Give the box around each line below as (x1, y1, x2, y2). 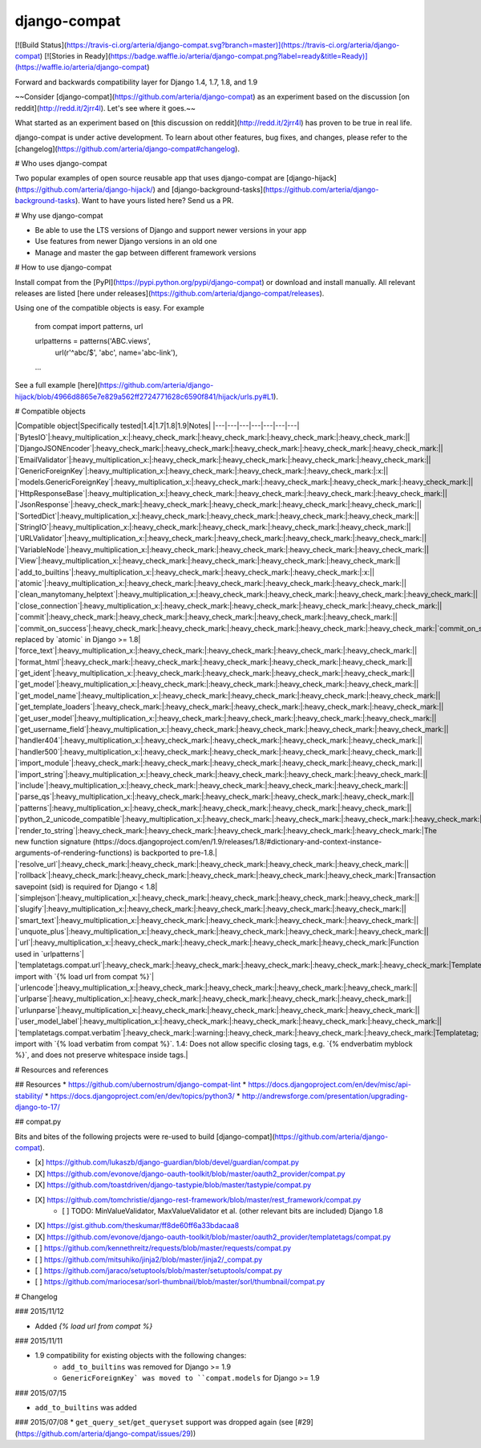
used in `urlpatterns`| (14, 949, 84, 958)
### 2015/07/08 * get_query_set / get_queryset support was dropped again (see (14, 1417, 293, 1427)
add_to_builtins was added (34, 1402, 137, 1412)
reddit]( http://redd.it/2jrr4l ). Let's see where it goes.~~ (14, 103, 196, 112)
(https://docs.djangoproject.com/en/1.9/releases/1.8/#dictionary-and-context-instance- (92, 836, 382, 846)
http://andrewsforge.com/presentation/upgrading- (241, 1091, 409, 1100)
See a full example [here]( (14, 380, 100, 390)
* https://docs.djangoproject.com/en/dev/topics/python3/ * (44, 1091, 240, 1100)
